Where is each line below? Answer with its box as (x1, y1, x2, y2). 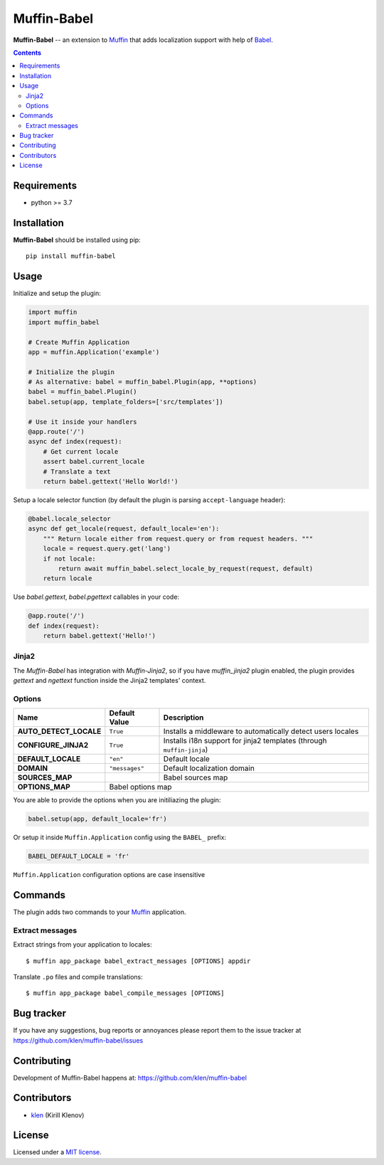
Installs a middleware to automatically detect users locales (163, 726, 359, 736)
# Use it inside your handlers (28, 417, 138, 426)
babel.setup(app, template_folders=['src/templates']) (28, 398, 223, 405)
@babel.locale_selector (28, 514, 112, 523)
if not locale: (43, 555, 96, 563)
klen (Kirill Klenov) (31, 1110, 85, 1119)
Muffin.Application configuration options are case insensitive (13, 871, 206, 879)
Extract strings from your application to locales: (13, 940, 152, 949)
